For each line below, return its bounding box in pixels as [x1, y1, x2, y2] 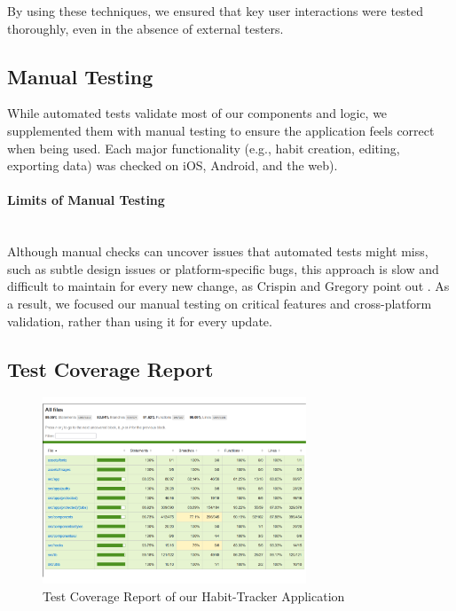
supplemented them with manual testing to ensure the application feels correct [7, 121, 435, 139]
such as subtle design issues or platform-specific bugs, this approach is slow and [7, 259, 439, 278]
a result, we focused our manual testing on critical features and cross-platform [7, 294, 432, 312]
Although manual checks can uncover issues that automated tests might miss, [7, 242, 428, 261]
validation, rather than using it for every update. [7, 311, 272, 330]
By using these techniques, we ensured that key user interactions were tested [7, 2, 424, 20]
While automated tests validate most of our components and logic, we [7, 104, 388, 122]
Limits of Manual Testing [7, 191, 165, 209]
